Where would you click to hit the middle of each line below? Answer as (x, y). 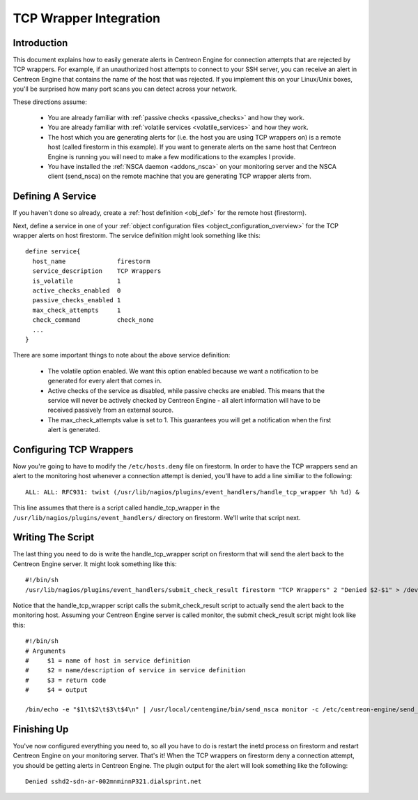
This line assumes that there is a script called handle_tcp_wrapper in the (116, 508)
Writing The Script (54, 538)
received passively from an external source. (111, 410)
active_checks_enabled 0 (77, 291)
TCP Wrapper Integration (87, 18)
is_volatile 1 (77, 281)
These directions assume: (50, 102)
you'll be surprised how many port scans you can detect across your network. (125, 89)
